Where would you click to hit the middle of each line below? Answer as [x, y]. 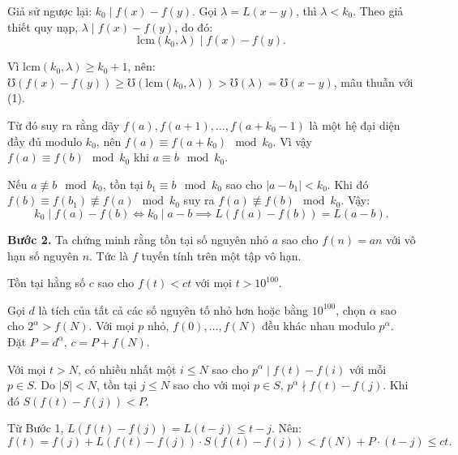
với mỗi [368, 369]
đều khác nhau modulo [318, 326]
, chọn [351, 309]
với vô [401, 239]
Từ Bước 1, [36, 428]
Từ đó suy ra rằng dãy [64, 124]
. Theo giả [378, 11]
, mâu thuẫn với [373, 82]
